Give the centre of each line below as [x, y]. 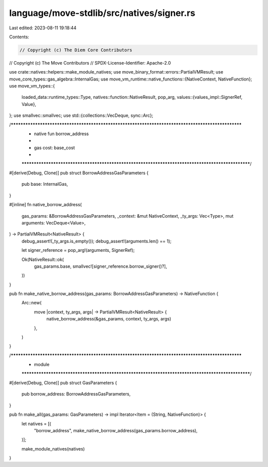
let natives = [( [36, 424]
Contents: [19, 37]
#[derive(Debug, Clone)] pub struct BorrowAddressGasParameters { [79, 173]
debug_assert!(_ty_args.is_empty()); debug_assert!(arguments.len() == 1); [97, 241]
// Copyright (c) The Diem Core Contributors [76, 50]
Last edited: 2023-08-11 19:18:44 [43, 28]
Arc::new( [32, 303]
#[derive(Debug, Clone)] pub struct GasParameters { [63, 383]
